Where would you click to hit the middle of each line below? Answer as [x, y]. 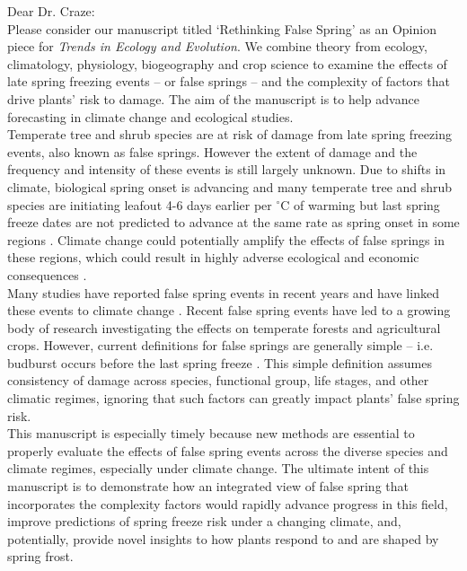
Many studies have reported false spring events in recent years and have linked [223, 292]
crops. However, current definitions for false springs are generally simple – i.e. [220, 345]
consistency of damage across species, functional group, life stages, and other [218, 380]
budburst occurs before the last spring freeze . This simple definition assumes [220, 362]
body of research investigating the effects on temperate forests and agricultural [224, 327]
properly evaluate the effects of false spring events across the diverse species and [228, 450]
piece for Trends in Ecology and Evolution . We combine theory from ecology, [217, 46]
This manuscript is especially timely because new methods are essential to [211, 433]
